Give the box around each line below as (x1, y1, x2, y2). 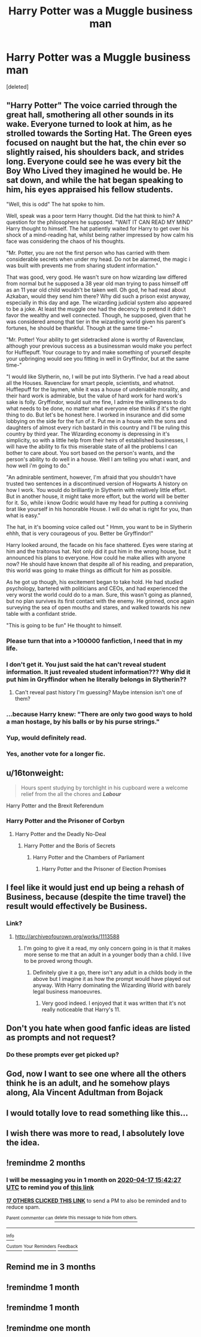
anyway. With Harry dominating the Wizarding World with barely (32, 982, 191, 989)
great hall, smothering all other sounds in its (6, 110, 174, 120)
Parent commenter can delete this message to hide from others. (6, 1215, 138, 1221)
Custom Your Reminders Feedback (6, 1244, 78, 1250)
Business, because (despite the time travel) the (6, 892, 187, 902)
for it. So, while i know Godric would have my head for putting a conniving (6, 499, 188, 506)
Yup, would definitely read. (6, 733, 87, 742)
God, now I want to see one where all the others (6, 1069, 187, 1079)
